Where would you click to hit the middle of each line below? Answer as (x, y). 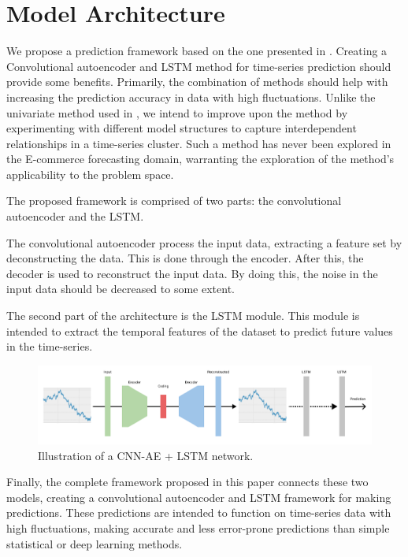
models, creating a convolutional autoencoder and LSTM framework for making (199, 497)
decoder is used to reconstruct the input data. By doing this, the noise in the (192, 273)
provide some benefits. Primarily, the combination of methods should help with (197, 82)
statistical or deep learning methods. (95, 543)
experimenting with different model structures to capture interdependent (182, 128)
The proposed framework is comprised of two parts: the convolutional (174, 201)
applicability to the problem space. (90, 174)
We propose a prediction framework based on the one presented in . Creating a (197, 51)
